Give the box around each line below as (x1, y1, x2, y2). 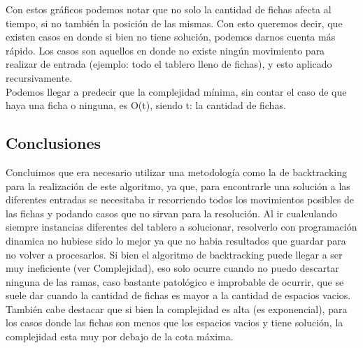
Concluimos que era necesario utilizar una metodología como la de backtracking (6, 164, 347, 179)
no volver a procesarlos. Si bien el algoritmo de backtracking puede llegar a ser (6, 247, 343, 261)
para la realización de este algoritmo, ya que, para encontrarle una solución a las (6, 178, 350, 193)
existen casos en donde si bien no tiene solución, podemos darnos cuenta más (6, 29, 336, 44)
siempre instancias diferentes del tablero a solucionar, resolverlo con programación (6, 219, 357, 234)
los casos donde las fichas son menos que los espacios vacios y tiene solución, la (6, 315, 343, 330)
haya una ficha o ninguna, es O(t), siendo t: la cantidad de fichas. (6, 98, 286, 113)
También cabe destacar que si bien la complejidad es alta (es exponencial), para (6, 301, 348, 316)
